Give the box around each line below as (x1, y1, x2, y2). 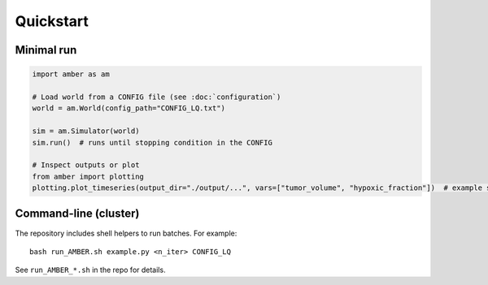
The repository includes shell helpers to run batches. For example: (15, 228, 237, 238)
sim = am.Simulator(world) (32, 127, 140, 136)
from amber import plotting (32, 171, 144, 181)
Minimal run (15, 43, 77, 57)
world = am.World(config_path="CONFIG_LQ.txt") (32, 104, 225, 113)
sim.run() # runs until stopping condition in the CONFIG (32, 138, 272, 147)
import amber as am (32, 70, 110, 79)
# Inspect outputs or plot (32, 161, 140, 170)
